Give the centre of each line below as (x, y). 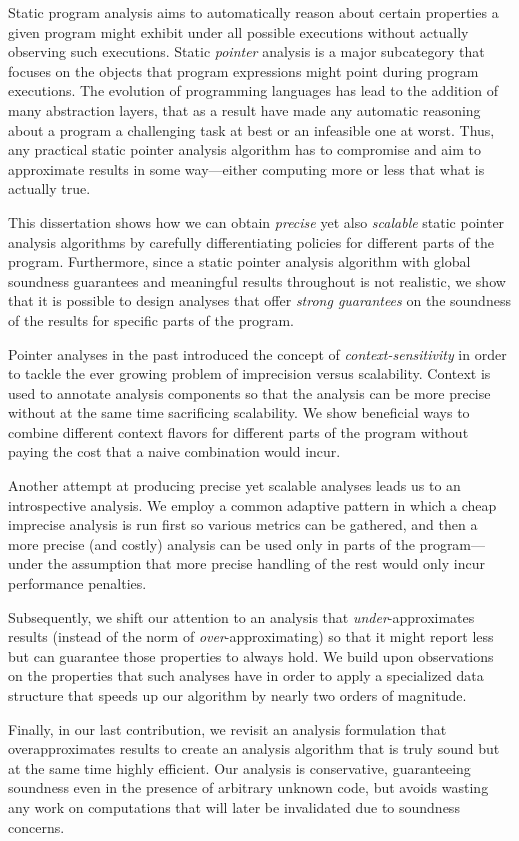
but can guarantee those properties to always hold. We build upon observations (251, 655)
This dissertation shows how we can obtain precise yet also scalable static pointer (256, 221)
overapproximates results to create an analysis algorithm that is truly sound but (254, 748)
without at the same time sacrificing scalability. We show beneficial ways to (239, 412)
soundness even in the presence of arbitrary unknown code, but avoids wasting (248, 787)
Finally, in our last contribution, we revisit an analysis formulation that (227, 728)
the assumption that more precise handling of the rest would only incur (266, 563)
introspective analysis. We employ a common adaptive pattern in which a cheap (252, 504)
